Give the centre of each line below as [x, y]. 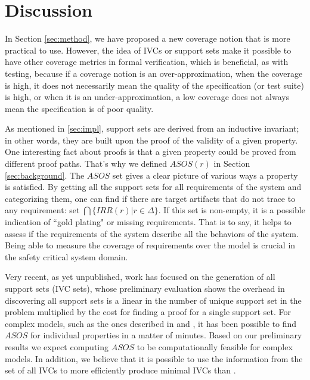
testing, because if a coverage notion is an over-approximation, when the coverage [154, 73]
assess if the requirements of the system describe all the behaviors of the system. [152, 233]
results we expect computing [57, 346]
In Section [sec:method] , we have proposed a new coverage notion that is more [148, 38]
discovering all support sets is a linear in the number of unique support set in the [153, 300]
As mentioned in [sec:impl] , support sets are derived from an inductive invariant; [152, 128]
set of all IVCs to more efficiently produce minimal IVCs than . [120, 370]
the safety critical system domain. [66, 256]
